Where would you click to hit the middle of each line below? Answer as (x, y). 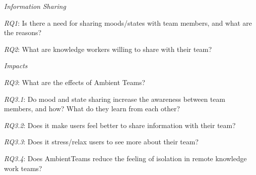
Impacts (16, 66)
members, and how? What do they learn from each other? (92, 109)
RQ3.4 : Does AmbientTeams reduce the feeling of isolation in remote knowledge (126, 158)
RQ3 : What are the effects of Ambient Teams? (75, 82)
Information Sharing (35, 6)
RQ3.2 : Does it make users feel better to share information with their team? (120, 125)
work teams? (23, 168)
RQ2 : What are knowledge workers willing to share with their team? (108, 49)
